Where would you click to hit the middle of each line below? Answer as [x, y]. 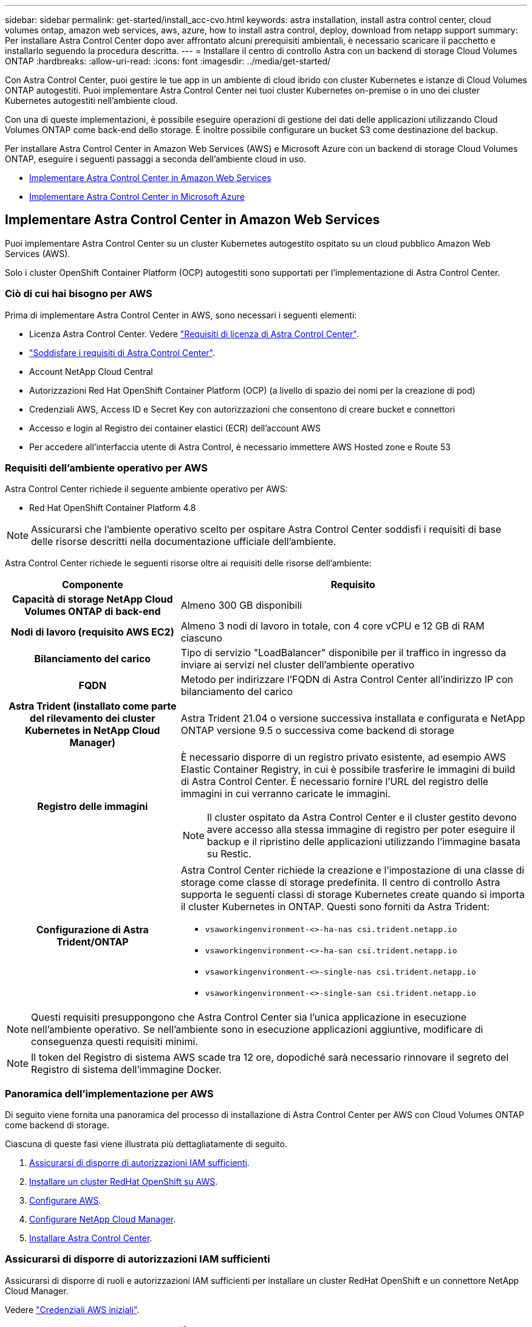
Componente [92, 585]
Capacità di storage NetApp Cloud [93, 599]
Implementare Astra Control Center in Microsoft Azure [137, 197]
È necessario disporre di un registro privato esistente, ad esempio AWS [343, 757]
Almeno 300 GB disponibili [241, 605]
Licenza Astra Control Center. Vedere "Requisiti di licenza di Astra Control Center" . [194, 334]
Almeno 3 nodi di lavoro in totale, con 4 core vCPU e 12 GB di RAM [332, 626]
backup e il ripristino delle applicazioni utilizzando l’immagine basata [363, 842]
